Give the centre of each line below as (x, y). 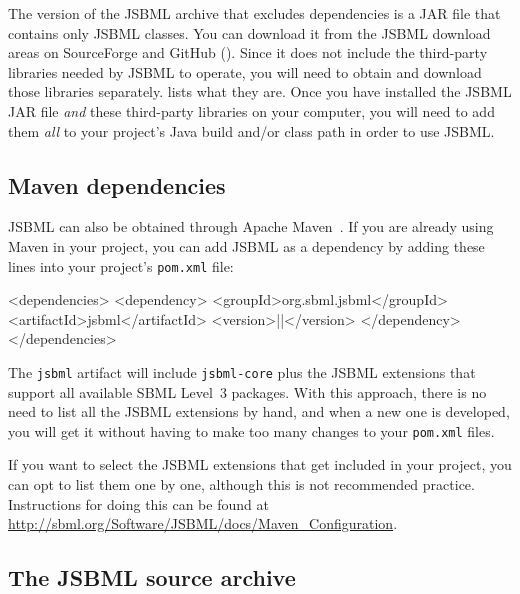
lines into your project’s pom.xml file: (121, 265)
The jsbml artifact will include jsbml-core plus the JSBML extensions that (242, 371)
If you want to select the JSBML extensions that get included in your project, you (260, 464)
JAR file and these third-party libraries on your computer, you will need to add (251, 110)
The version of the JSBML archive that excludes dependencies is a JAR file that (254, 13)
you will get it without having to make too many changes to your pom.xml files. (251, 430)
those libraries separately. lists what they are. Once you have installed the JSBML (260, 91)
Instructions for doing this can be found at (138, 503)
